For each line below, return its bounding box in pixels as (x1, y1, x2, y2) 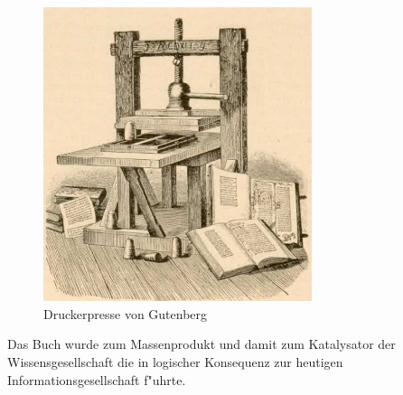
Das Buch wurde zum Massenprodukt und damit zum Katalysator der (7, 334, 396, 353)
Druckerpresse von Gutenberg (43, 304, 208, 323)
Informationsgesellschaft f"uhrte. (7, 370, 186, 389)
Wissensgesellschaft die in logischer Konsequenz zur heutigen (7, 352, 343, 371)
